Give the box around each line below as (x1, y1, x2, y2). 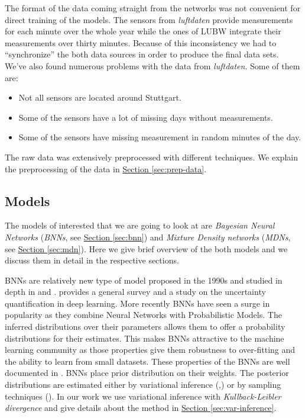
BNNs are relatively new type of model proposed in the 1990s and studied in (5, 274, 283, 286)
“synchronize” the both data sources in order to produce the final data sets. (5, 48, 279, 60)
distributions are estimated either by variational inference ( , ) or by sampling (5, 378, 281, 391)
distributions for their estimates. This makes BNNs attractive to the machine (5, 332, 284, 344)
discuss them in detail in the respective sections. (5, 254, 179, 266)
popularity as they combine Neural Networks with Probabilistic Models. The (5, 308, 282, 321)
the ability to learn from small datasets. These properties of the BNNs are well (5, 355, 290, 367)
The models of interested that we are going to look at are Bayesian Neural (5, 219, 275, 231)
